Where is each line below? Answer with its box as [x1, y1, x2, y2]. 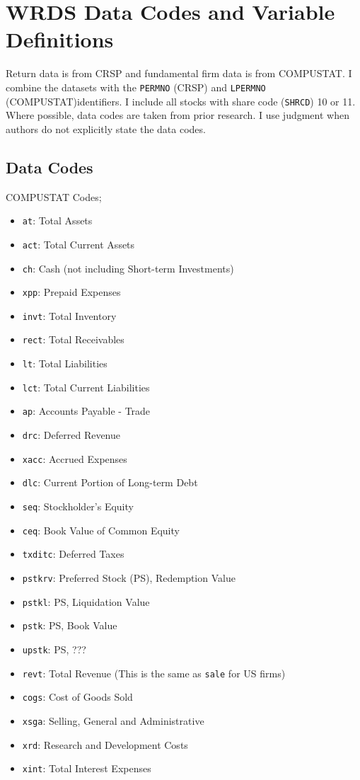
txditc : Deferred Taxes [22, 546, 124, 561]
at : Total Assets [22, 213, 93, 228]
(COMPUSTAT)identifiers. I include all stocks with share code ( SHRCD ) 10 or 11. [6, 93, 356, 108]
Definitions [6, 25, 114, 54]
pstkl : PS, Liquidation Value [22, 594, 150, 609]
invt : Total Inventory [22, 308, 117, 323]
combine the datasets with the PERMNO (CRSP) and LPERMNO [6, 79, 266, 94]
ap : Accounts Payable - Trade [22, 403, 151, 418]
